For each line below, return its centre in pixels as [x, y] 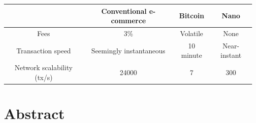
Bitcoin [192, 16]
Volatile [192, 33]
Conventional [124, 11]
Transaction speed [44, 50]
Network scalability [44, 67]
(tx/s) [44, 77]
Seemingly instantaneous [128, 50]
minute [192, 55]
